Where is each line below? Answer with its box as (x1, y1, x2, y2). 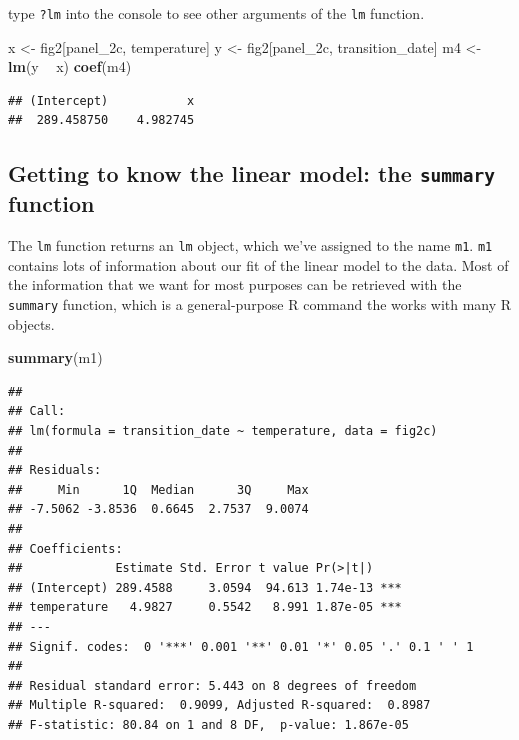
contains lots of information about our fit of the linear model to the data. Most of (8, 254, 509, 275)
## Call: (8, 404, 66, 419)
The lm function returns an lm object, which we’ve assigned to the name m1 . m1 (8, 235, 493, 256)
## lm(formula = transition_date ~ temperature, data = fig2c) (8, 424, 438, 439)
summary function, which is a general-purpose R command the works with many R (8, 294, 512, 315)
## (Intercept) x (8, 93, 195, 108)
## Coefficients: (8, 541, 123, 556)
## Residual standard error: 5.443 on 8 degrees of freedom (8, 678, 417, 693)
